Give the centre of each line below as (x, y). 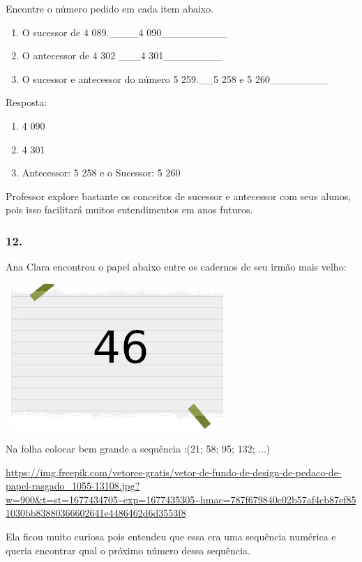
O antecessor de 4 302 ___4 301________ (122, 55)
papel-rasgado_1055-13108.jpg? (73, 486)
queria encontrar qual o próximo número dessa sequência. (128, 550)
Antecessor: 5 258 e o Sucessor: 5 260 (101, 173)
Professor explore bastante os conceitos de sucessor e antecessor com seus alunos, (179, 196)
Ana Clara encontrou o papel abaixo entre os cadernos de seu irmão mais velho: (176, 267)
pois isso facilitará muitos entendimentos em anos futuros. (129, 210)
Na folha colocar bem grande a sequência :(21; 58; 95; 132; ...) (138, 449)
